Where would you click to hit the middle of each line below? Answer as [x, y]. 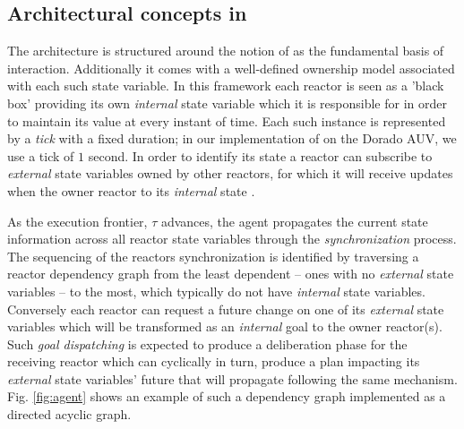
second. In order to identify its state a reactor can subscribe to [260, 155]
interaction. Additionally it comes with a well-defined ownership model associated [231, 68]
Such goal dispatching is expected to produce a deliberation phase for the [207, 343]
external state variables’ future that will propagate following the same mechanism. [232, 378]
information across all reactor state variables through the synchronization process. [232, 239]
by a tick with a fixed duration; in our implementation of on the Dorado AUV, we [232, 138]
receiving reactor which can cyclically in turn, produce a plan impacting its [214, 361]
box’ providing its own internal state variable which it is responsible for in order [227, 103]
